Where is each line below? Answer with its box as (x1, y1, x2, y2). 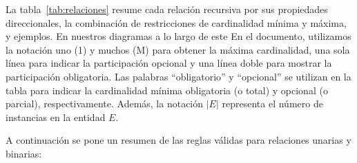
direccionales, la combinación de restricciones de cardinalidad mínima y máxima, (6, 15, 347, 30)
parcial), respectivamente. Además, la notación (6, 96, 204, 111)
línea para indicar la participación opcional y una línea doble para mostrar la (6, 56, 332, 70)
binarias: (6, 146, 42, 160)
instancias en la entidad (6, 109, 106, 124)
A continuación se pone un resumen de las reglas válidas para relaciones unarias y (6, 133, 351, 147)
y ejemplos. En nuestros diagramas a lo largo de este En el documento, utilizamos (6, 29, 351, 43)
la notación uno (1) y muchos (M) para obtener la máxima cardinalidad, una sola (6, 42, 350, 56)
